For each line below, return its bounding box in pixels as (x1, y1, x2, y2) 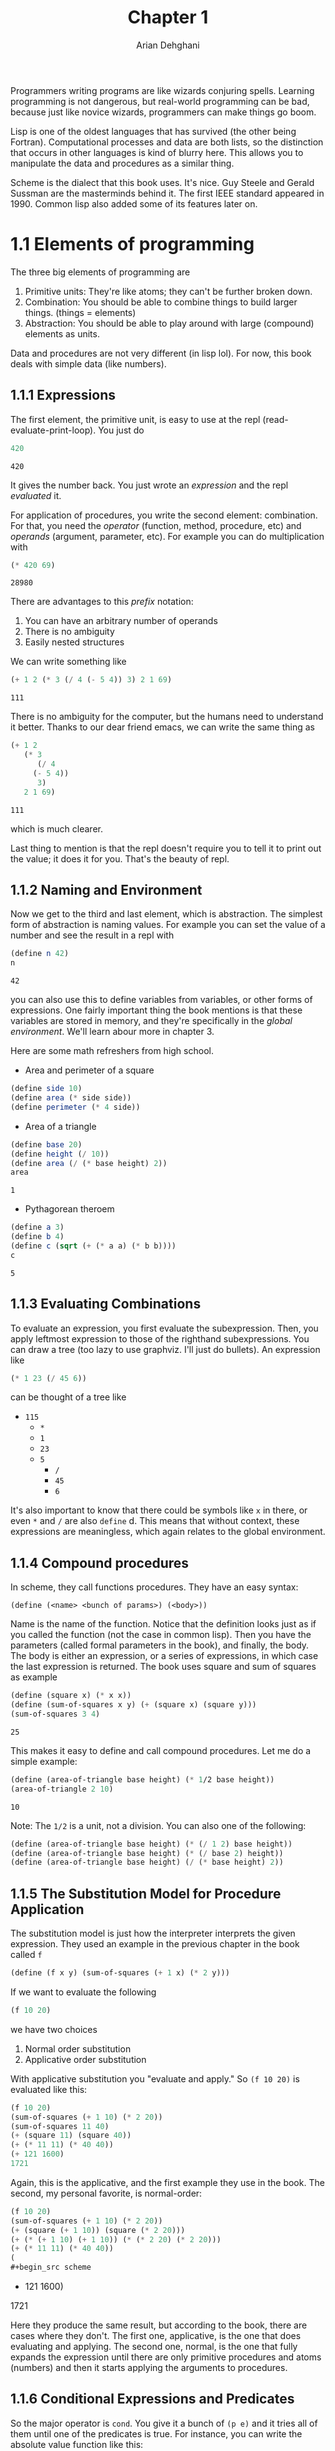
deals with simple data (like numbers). (10, 357, 167, 370)
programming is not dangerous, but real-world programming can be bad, (10, 95, 310, 107)
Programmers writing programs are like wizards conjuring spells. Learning (10, 84, 315, 96)
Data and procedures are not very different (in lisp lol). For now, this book (10, 347, 312, 359)
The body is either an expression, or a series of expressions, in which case (10, 1650, 319, 1662)
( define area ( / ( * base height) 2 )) (10, 1158, 168, 1168)
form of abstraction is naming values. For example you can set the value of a (10, 919, 326, 931)
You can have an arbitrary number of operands (24, 615, 218, 627)
